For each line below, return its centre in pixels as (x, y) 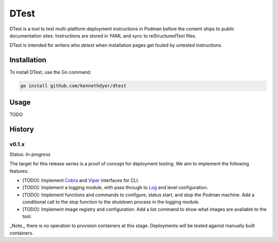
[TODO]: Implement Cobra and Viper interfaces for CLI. (81, 180)
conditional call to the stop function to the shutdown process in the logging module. (111, 202)
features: (19, 171)
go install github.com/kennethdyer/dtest (73, 86)
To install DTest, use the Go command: (50, 72)
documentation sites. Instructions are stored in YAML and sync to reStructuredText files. (103, 35)
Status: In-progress (30, 154)
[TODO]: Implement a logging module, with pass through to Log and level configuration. (115, 188)
